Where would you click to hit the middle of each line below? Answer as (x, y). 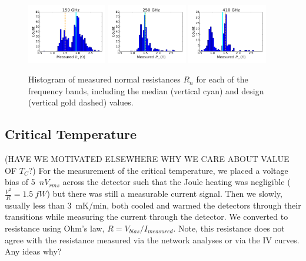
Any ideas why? (33, 251)
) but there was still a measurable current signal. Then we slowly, (164, 194)
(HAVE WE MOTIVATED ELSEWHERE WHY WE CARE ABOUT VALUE (147, 159)
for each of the (222, 79)
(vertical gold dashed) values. (81, 102)
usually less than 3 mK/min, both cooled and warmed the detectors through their (153, 205)
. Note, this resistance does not (229, 228)
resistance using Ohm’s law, (55, 228)
